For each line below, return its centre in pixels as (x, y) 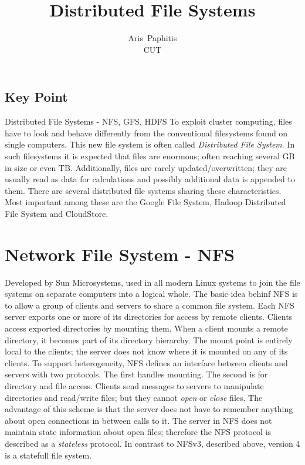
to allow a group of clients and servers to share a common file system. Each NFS (150, 305)
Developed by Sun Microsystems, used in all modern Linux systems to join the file (152, 282)
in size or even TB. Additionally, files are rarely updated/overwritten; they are (146, 167)
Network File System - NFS (120, 254)
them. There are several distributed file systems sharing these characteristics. (143, 190)
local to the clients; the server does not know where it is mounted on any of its (146, 351)
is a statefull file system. (48, 455)
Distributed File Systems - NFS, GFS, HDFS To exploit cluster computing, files (148, 121)
